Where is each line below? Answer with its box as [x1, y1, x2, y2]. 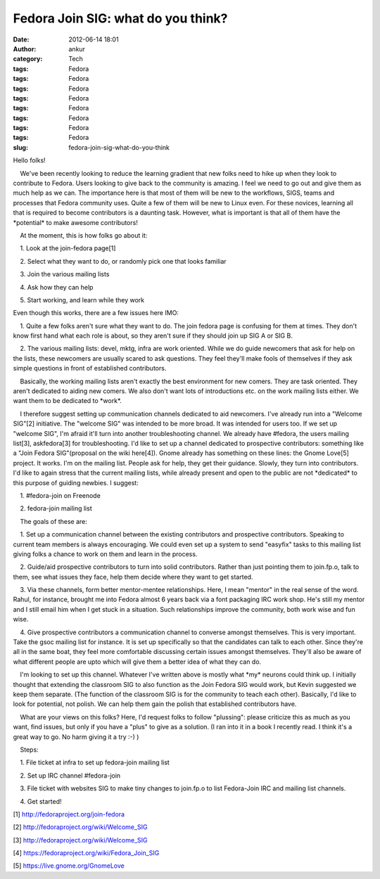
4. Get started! [20, 797, 63, 805]
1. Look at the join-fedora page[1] [20, 244, 116, 252]
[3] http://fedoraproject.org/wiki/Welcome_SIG [13, 835, 148, 844]
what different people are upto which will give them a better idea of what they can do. [13, 657, 262, 666]
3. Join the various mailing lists [20, 270, 110, 278]
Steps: [20, 745, 39, 754]
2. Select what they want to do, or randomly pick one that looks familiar [20, 257, 227, 265]
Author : [13, 44, 37, 53]
